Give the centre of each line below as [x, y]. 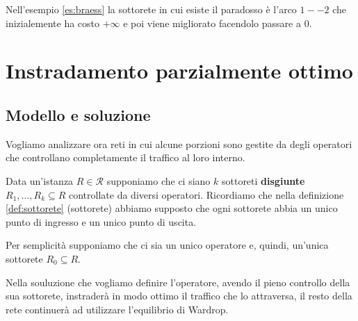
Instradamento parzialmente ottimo [179, 71]
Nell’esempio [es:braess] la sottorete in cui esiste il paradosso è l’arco [151, 9]
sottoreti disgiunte [263, 180]
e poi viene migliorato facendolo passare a [212, 23]
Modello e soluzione [78, 114]
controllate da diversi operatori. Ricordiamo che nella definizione [206, 194]
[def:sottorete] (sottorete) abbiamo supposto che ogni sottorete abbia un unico [172, 208]
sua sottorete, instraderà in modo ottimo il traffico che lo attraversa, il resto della [179, 296]
